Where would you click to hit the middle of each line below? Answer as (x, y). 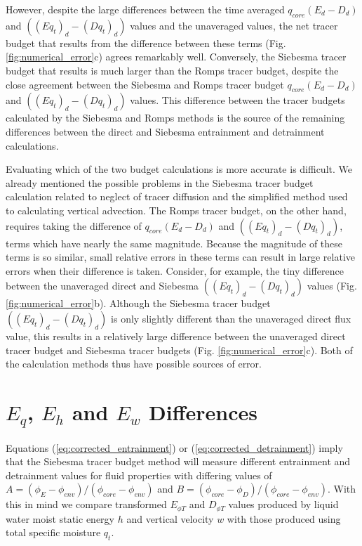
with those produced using (284, 518)
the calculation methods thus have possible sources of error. (134, 364)
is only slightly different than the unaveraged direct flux (231, 318)
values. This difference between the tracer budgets (237, 100)
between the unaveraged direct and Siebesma (102, 286)
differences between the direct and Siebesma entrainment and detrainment (165, 131)
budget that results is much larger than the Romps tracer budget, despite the (172, 70)
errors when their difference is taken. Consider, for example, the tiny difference (175, 270)
